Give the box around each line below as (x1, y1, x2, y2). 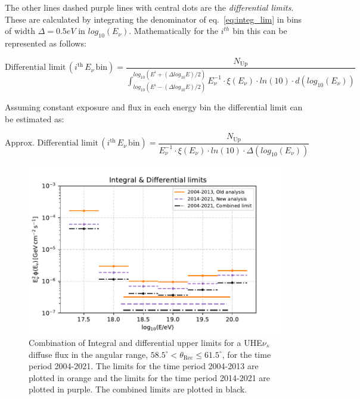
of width (5, 24, 35, 37)
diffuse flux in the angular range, (29, 348, 148, 360)
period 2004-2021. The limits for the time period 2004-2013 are (29, 360, 259, 372)
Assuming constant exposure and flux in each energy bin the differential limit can (5, 101, 303, 113)
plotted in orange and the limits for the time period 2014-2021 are (29, 371, 271, 383)
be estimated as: (5, 112, 64, 125)
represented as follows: (5, 36, 86, 49)
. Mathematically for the (129, 24, 219, 37)
